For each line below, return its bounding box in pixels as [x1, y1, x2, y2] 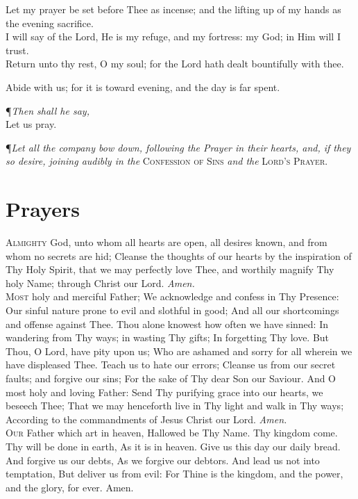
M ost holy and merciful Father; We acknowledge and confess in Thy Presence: [6, 289, 339, 304]
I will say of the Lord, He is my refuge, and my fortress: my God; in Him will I [6, 29, 341, 44]
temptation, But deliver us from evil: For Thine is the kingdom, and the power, [6, 466, 343, 481]
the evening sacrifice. [6, 15, 94, 30]
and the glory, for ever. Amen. [6, 480, 134, 494]
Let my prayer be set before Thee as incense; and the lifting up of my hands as [6, 2, 341, 16]
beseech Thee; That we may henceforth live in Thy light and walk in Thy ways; [6, 398, 344, 413]
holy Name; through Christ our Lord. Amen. [6, 275, 195, 290]
